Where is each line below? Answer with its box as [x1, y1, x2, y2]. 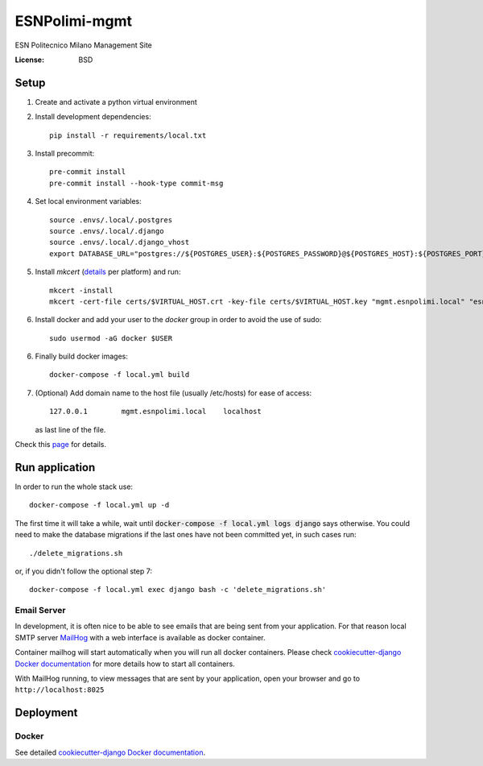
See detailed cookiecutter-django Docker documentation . [14, 747, 205, 757]
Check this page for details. [14, 440, 106, 449]
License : [14, 55, 44, 64]
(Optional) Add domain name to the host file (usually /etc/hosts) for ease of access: [35, 387, 312, 398]
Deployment [14, 706, 78, 720]
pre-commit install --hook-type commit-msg [49, 178, 224, 188]
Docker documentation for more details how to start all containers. [14, 659, 235, 669]
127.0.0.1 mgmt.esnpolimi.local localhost [49, 407, 262, 416]
